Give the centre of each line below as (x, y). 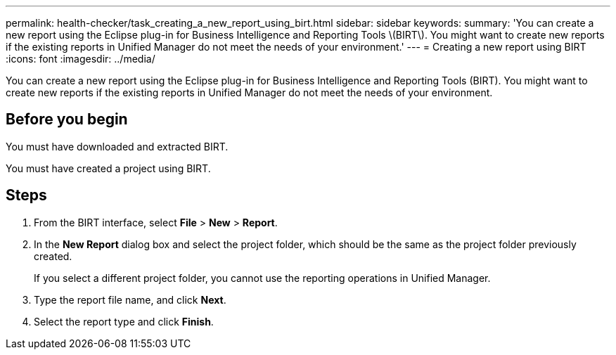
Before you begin (67, 120)
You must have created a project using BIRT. (108, 168)
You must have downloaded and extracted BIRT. (117, 146)
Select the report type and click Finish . (124, 321)
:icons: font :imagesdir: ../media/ (81, 59)
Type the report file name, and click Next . (130, 299)
